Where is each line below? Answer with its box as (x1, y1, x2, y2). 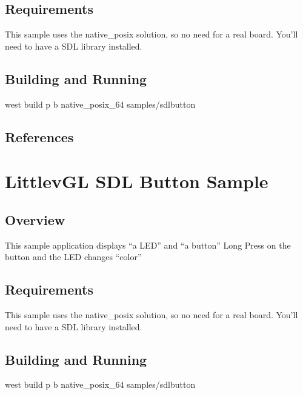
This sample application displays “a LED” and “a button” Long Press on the (5, 238, 291, 251)
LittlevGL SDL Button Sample (5, 169, 268, 194)
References (5, 127, 74, 146)
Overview (5, 210, 65, 229)
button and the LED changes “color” (5, 250, 142, 263)
